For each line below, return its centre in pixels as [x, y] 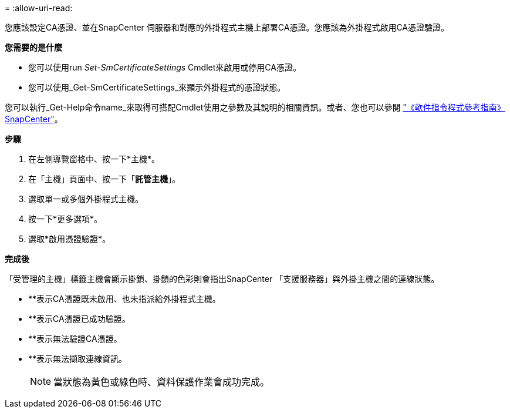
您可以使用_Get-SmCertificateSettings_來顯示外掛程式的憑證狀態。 [157, 87]
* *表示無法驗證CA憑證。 [75, 339]
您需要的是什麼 [33, 47]
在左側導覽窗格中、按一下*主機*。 [94, 159]
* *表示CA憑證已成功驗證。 [79, 319]
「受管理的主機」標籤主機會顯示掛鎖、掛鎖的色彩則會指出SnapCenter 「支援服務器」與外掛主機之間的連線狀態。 [222, 279]
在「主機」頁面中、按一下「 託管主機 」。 [104, 179]
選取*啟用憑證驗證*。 [70, 239]
